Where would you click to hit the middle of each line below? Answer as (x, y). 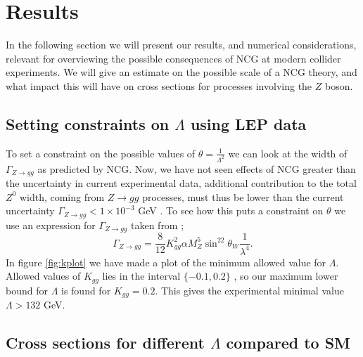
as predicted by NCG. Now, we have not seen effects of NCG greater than (197, 168)
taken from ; (157, 225)
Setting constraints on (88, 123)
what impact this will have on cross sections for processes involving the (159, 85)
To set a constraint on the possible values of (101, 153)
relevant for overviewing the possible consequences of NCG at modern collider (173, 58)
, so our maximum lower (286, 276)
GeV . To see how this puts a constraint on (231, 210)
